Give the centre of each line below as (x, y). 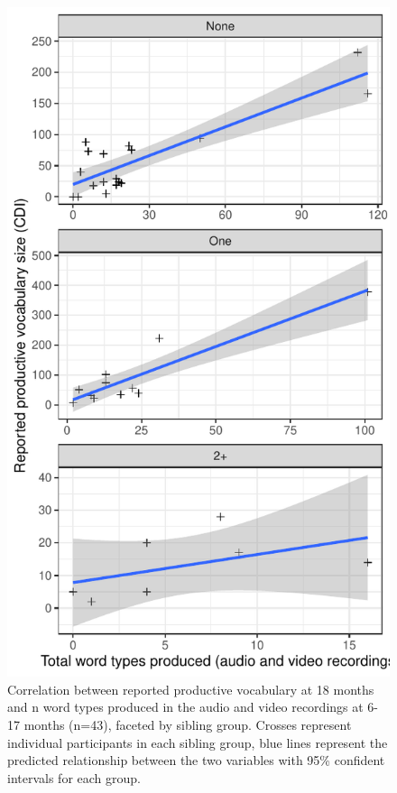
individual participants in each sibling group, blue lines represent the (198, 742)
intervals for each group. (74, 777)
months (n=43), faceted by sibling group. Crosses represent (188, 724)
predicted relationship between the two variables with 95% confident (196, 760)
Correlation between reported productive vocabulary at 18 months (191, 689)
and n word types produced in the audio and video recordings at (185, 707)
